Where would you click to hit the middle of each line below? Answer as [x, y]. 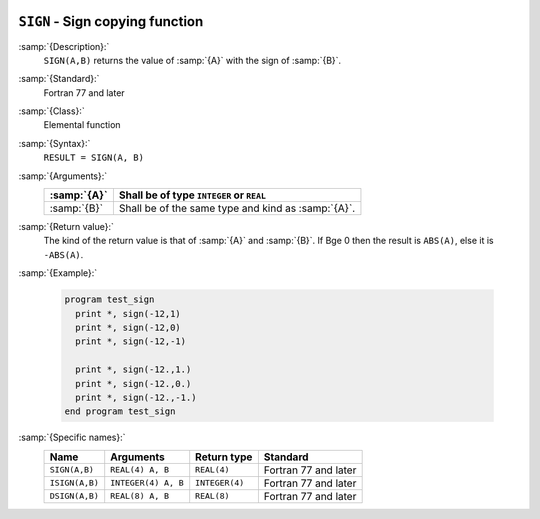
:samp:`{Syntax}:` [54, 143]
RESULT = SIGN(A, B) [94, 158]
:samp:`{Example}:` [58, 273]
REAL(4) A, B [140, 470]
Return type [224, 457]
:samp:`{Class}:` [51, 111]
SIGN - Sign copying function [111, 21]
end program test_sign [120, 411]
